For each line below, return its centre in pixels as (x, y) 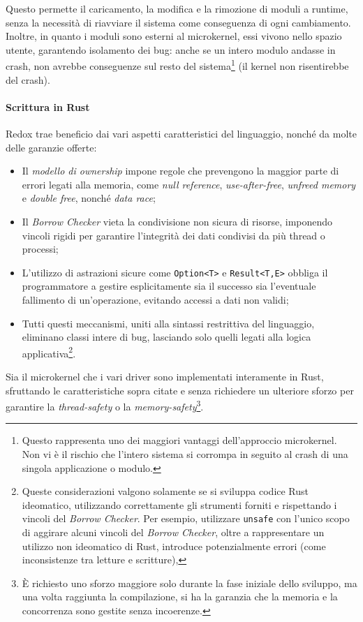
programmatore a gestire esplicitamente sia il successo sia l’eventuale (169, 286)
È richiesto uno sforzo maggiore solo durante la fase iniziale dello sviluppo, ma (190, 583)
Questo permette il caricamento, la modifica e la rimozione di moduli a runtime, (177, 8)
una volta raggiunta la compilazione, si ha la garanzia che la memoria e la (180, 597)
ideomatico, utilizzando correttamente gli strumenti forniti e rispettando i (179, 504)
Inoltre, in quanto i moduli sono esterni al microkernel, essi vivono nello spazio (174, 36)
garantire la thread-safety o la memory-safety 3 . (105, 405)
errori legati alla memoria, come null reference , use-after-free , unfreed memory (189, 184)
